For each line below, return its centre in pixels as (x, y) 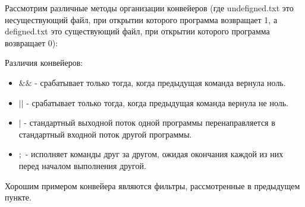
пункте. (18, 197)
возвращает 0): (32, 42)
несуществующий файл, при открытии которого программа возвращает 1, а (141, 19)
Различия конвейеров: (44, 63)
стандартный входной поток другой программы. (105, 134)
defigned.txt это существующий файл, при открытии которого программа (137, 31)
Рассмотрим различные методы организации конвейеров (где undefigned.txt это (149, 8)
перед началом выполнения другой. (82, 165)
